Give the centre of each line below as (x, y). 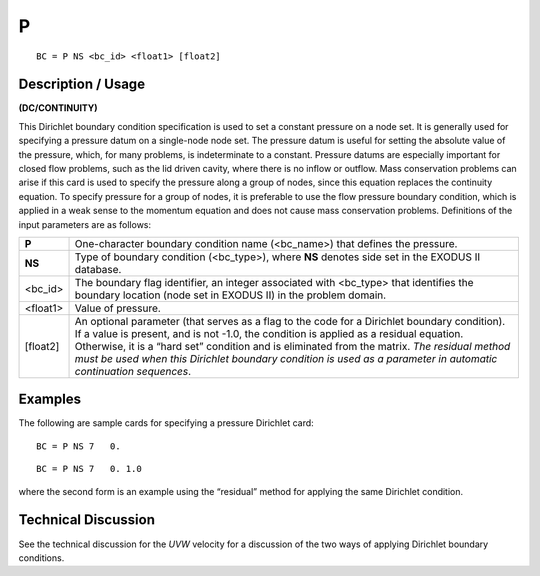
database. (98, 269)
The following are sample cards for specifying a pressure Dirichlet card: (166, 423)
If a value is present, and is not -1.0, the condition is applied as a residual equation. (269, 333)
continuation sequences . (133, 371)
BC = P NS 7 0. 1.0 (89, 469)
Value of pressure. (118, 308)
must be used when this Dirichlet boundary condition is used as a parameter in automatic (286, 358)
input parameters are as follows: (85, 224)
